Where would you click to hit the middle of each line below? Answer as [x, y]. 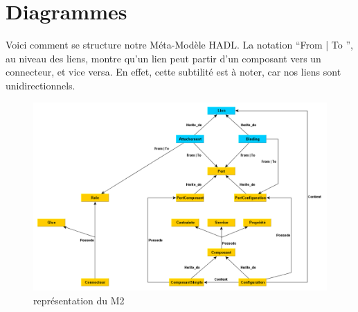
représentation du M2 [79, 300]
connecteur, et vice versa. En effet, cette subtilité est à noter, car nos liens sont [173, 72]
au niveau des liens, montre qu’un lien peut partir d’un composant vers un [163, 58]
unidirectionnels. [41, 85]
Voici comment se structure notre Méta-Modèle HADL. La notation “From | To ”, [179, 45]
